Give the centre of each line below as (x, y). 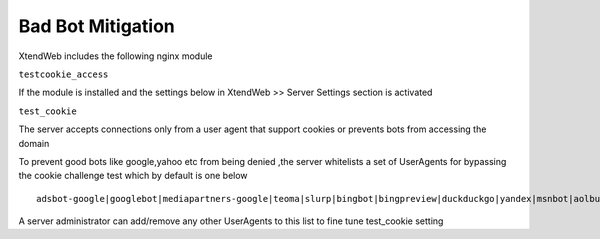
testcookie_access (63, 74)
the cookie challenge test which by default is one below (133, 176)
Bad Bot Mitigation (96, 26)
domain (34, 143)
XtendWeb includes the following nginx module (115, 56)
